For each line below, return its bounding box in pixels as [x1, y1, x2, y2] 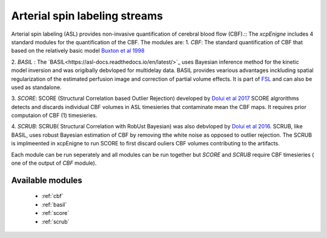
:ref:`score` [41, 210, 70, 217]
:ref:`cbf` [41, 193, 64, 200]
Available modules [11, 175, 83, 185]
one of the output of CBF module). [11, 159, 97, 167]
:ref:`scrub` [41, 218, 70, 225]
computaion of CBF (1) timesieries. [11, 112, 97, 119]
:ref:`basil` [41, 200, 67, 208]
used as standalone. [11, 84, 62, 91]
